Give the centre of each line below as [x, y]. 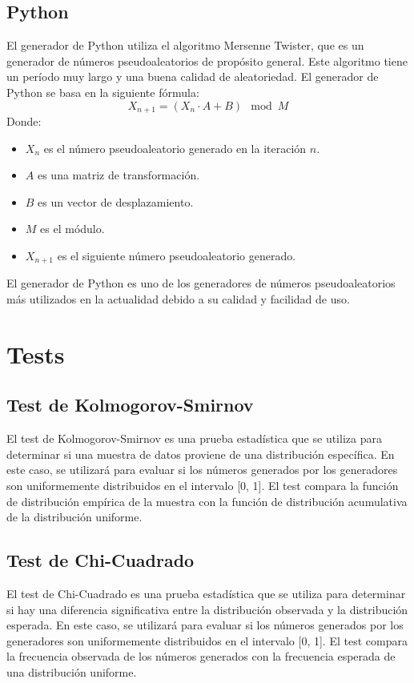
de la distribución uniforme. [74, 517]
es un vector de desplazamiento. [116, 201]
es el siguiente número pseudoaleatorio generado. [177, 255]
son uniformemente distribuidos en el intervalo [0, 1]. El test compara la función [203, 485]
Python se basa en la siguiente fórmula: [103, 92]
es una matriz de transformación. [119, 175]
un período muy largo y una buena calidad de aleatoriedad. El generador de [193, 76]
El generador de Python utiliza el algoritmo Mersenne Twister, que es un [185, 45]
